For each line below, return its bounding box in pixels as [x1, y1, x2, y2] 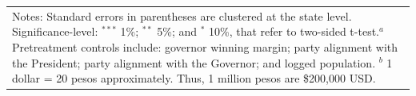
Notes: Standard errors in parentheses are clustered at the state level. [12, 7, 352, 24]
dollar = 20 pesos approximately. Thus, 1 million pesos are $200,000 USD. [12, 70, 376, 86]
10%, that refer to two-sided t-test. [209, 23, 379, 40]
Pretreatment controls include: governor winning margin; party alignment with [12, 38, 398, 55]
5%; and [157, 23, 198, 40]
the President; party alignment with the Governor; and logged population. [12, 54, 376, 71]
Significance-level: [12, 23, 98, 40]
